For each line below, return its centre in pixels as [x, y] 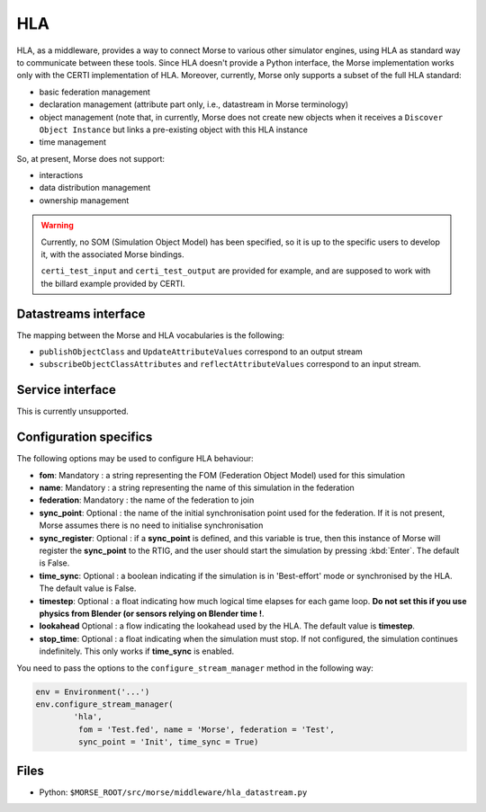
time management [73, 142]
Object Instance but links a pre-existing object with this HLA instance [174, 129]
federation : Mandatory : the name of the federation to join [147, 500]
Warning [57, 226]
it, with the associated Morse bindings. [112, 254]
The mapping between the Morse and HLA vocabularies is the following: [151, 335]
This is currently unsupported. [73, 411]
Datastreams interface [81, 313]
